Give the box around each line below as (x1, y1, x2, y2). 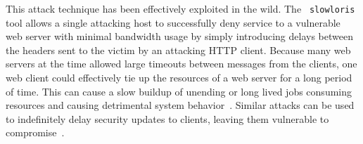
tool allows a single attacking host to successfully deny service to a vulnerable (6, 15, 340, 30)
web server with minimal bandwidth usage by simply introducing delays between (6, 29, 353, 44)
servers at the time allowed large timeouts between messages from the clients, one (6, 56, 357, 71)
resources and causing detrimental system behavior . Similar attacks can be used (6, 98, 355, 112)
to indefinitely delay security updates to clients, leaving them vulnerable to (6, 111, 329, 126)
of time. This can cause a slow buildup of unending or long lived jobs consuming (6, 84, 352, 98)
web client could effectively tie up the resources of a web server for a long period (6, 70, 352, 85)
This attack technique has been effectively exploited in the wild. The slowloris (6, 1, 355, 15)
